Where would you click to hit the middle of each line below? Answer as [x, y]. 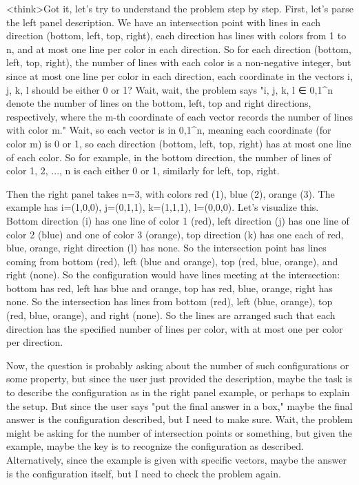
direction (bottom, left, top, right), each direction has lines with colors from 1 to [176, 35]
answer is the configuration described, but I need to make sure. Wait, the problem [179, 419]
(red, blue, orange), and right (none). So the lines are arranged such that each [171, 315]
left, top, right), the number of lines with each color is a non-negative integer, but [179, 62]
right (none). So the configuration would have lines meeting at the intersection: [173, 275]
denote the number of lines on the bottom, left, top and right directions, [159, 103]
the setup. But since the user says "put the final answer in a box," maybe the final [179, 405]
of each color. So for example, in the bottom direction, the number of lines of [169, 157]
